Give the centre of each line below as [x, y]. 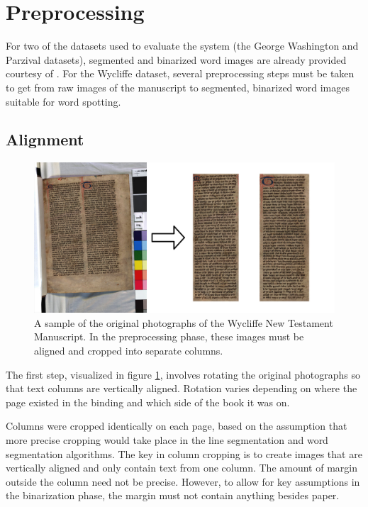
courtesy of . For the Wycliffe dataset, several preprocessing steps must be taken [180, 73]
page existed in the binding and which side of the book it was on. [148, 402]
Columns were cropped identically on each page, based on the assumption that [177, 426]
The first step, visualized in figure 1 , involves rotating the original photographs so [183, 374]
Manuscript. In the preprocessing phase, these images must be [169, 336]
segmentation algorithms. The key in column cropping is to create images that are [184, 453]
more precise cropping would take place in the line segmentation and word [167, 440]
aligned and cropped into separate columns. [129, 351]
